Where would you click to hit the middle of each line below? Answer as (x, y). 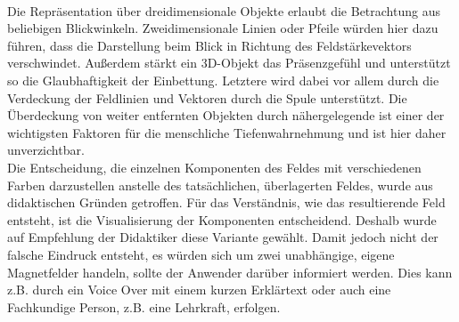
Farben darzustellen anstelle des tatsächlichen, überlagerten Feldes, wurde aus (220, 185)
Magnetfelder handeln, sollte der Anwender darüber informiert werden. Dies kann (230, 272)
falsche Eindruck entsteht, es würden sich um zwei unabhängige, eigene (201, 254)
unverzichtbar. (46, 150)
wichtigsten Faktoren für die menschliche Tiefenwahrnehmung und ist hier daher (227, 132)
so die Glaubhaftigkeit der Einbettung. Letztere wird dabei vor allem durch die (223, 80)
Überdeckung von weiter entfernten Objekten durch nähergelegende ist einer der (226, 115)
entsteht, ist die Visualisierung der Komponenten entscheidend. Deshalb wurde (222, 219)
